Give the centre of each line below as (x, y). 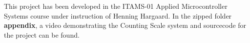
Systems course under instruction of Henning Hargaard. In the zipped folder (118, 15)
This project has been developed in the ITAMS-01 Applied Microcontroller (116, 6)
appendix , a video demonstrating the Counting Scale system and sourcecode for (125, 25)
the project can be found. (42, 34)
